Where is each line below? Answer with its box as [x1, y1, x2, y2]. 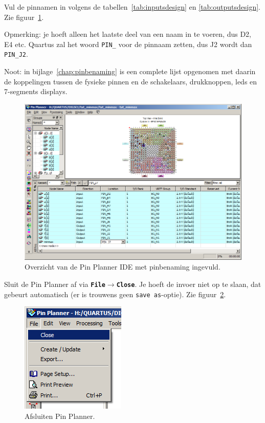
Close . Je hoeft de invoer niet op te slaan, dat [116, 279, 261, 290]
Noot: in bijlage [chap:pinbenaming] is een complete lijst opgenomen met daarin [4, 66, 256, 77]
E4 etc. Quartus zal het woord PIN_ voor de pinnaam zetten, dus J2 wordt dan [4, 38, 252, 49]
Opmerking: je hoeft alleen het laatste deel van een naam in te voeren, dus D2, [4, 29, 252, 39]
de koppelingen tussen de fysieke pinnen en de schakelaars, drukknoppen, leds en [4, 76, 257, 86]
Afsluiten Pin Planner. [25, 410, 95, 421]
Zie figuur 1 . [4, 11, 44, 22]
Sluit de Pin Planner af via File [4, 279, 105, 290]
